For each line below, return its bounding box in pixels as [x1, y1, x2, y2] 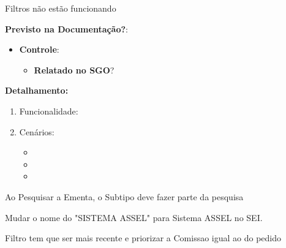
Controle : [19, 43, 59, 56]
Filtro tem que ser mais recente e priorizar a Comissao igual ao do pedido [5, 231, 282, 244]
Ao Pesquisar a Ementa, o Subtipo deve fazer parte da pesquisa [5, 190, 244, 203]
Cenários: [19, 125, 55, 138]
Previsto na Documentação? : [5, 22, 128, 35]
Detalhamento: [5, 84, 69, 97]
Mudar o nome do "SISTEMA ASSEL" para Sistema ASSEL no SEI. [5, 211, 263, 224]
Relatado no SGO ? [34, 63, 115, 76]
